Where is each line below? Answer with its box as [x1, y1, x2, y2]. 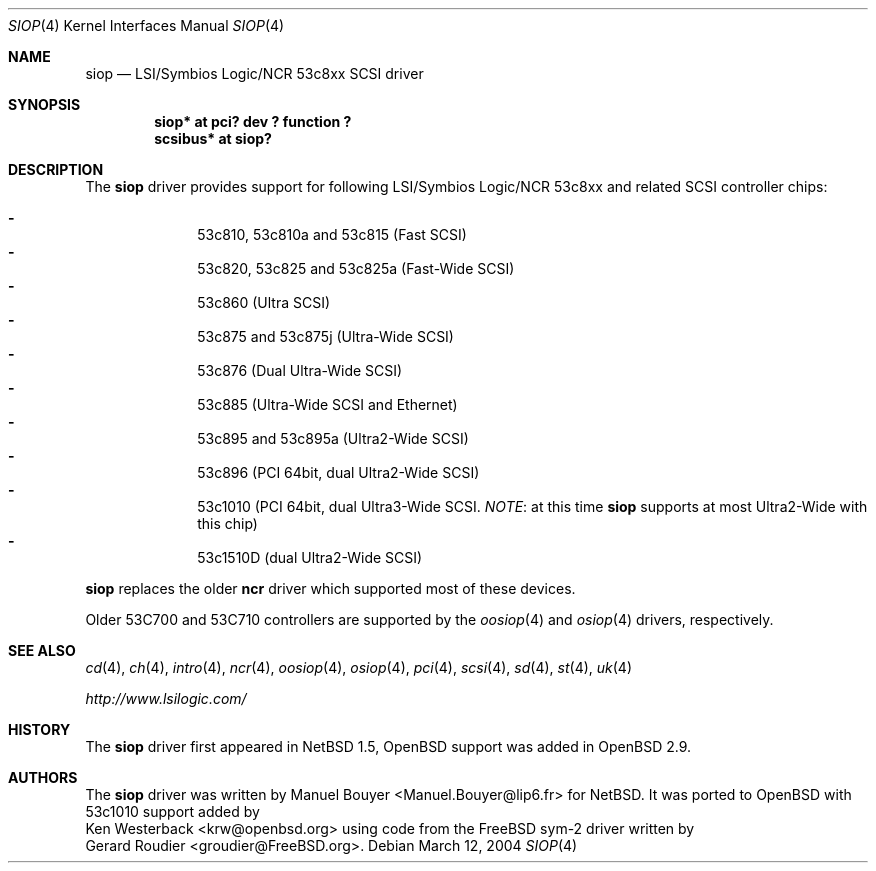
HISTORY [8, 721, 71, 738]
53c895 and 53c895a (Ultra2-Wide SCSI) [197, 430, 469, 447]
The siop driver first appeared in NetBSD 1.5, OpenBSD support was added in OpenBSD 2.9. [85, 738, 692, 755]
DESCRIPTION [8, 161, 104, 178]
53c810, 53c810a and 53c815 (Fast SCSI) [197, 226, 467, 243]
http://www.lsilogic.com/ [85, 690, 247, 707]
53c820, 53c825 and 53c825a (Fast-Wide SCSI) [197, 260, 515, 277]
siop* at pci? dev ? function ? [154, 113, 352, 130]
